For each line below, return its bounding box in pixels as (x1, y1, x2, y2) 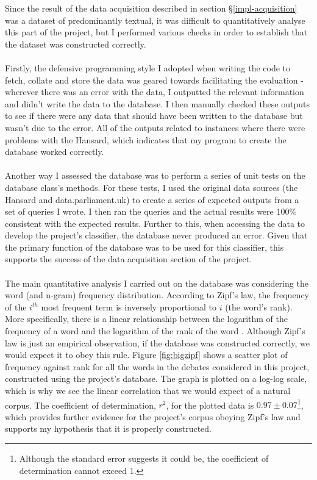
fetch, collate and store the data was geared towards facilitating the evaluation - (5, 73, 304, 86)
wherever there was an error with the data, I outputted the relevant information (5, 85, 304, 98)
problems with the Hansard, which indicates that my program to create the (5, 133, 287, 146)
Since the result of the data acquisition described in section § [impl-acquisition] (5, 2, 297, 14)
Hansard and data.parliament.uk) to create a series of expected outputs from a (5, 193, 299, 206)
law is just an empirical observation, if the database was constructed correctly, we (5, 336, 310, 349)
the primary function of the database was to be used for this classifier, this (5, 240, 284, 253)
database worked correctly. (5, 145, 104, 158)
